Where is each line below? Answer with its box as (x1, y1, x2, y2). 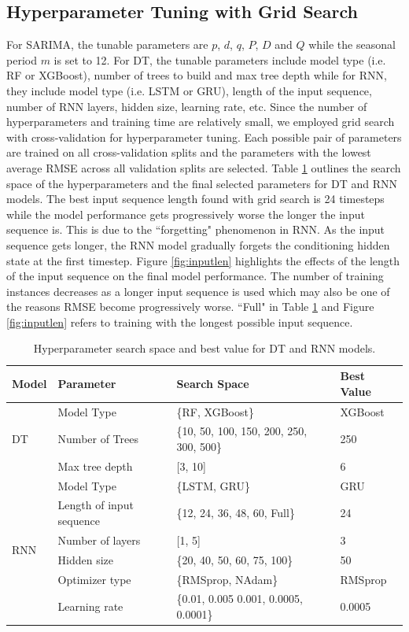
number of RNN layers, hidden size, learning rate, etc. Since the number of (6, 98, 367, 114)
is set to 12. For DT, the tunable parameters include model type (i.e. (53, 51, 386, 68)
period (6, 51, 37, 68)
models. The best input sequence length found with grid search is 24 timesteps (6, 190, 385, 207)
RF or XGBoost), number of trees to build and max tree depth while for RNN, (6, 67, 387, 83)
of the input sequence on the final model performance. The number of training (6, 268, 384, 284)
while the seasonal (308, 36, 396, 53)
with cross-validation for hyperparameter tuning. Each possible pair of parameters (6, 128, 402, 145)
